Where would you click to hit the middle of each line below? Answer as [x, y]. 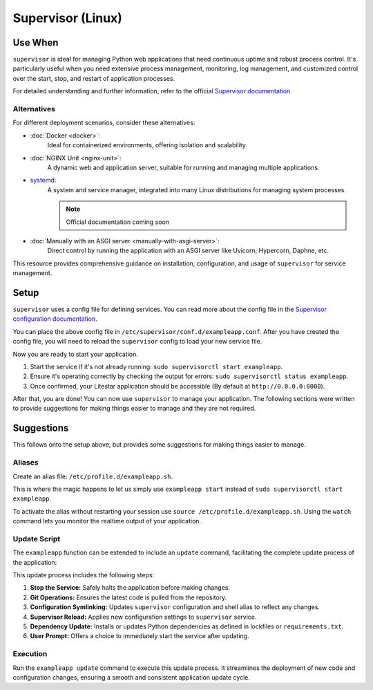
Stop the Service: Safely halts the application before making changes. [130, 588]
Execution [30, 654]
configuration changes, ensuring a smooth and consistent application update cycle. [132, 677]
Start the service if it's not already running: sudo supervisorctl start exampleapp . [156, 366]
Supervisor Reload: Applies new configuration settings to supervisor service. [143, 617]
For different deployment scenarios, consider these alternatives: [104, 123]
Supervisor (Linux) [67, 18]
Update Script [37, 539]
